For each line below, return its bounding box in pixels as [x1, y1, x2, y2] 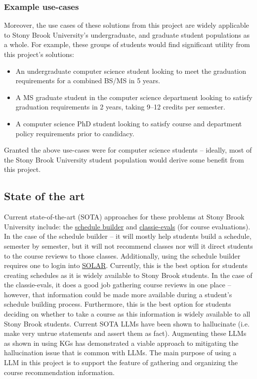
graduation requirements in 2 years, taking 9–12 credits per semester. [15, 102, 225, 112]
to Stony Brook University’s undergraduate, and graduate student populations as [4, 29, 250, 40]
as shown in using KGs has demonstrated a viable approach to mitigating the [4, 337, 239, 348]
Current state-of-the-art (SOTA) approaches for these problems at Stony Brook [4, 212, 245, 222]
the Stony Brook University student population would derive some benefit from [4, 154, 244, 164]
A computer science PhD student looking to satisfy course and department [15, 118, 242, 128]
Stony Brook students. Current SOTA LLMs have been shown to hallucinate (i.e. [4, 318, 250, 328]
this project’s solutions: [4, 49, 74, 59]
